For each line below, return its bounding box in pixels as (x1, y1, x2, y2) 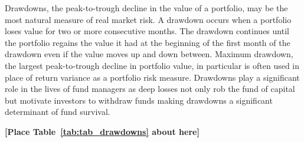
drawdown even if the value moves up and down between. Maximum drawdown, (5, 48, 293, 60)
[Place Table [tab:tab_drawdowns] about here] (5, 125, 200, 137)
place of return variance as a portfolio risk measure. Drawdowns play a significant (5, 71, 300, 83)
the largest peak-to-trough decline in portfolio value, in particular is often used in (5, 59, 300, 71)
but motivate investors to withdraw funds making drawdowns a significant (5, 94, 273, 106)
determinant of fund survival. (5, 105, 110, 118)
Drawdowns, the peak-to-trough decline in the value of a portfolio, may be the (5, 2, 288, 14)
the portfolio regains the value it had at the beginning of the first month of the (5, 36, 290, 48)
